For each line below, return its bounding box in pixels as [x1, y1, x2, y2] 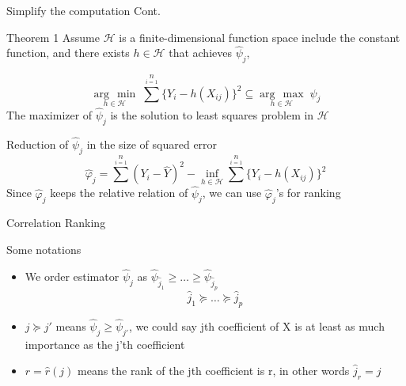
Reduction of [6, 136, 69, 153]
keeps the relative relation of [50, 184, 188, 201]
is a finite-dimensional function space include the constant [119, 28, 400, 45]
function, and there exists [6, 44, 130, 61]
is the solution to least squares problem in [110, 107, 314, 123]
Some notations [6, 241, 82, 257]
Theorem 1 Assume [6, 28, 100, 45]
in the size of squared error [86, 136, 218, 153]
